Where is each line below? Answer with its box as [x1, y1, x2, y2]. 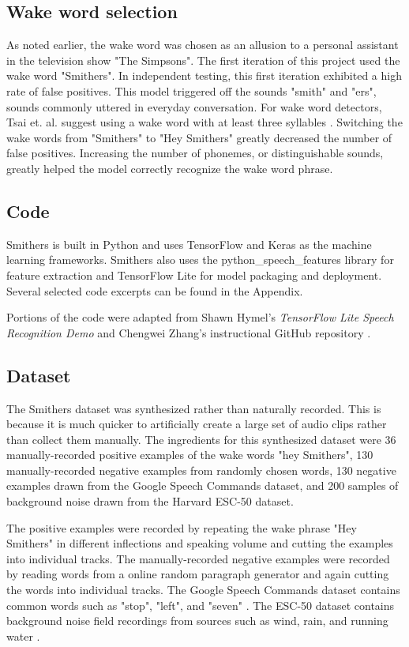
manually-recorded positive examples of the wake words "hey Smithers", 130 [6, 446, 373, 463]
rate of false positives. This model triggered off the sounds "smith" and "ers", [6, 82, 377, 99]
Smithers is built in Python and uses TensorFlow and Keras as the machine [6, 235, 372, 252]
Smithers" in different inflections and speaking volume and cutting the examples [6, 535, 393, 551]
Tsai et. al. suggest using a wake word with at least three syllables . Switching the [6, 114, 403, 130]
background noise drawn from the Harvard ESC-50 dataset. [6, 493, 294, 510]
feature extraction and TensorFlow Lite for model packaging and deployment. [6, 266, 382, 283]
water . [6, 627, 40, 644]
